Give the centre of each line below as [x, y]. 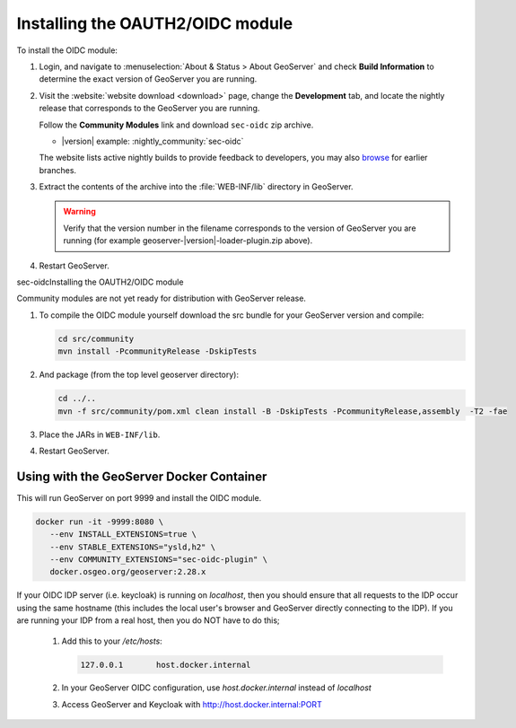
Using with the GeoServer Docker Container [142, 476]
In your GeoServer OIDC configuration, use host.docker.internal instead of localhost [216, 688]
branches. [57, 170]
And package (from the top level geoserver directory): [139, 375]
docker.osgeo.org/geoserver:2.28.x [128, 572]
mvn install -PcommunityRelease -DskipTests [157, 351]
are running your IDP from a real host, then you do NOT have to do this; [148, 620]
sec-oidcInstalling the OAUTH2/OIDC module [100, 282]
